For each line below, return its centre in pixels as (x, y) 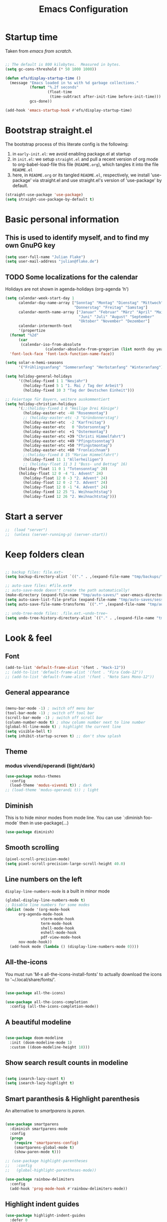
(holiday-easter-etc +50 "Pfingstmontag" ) (68, 446)
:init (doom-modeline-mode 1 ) (41, 1043)
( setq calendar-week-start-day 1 (40, 298)
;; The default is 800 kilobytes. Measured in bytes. (63, 64)
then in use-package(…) (44, 823)
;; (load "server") (27, 530)
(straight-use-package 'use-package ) (44, 195)
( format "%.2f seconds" (54, 87)
